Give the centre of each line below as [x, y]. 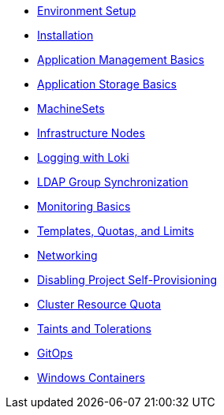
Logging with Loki [83, 157]
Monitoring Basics [84, 206]
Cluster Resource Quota [99, 304]
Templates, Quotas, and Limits [116, 231]
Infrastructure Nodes [91, 133]
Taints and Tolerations [94, 329]
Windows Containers [91, 378]
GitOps [55, 353]
